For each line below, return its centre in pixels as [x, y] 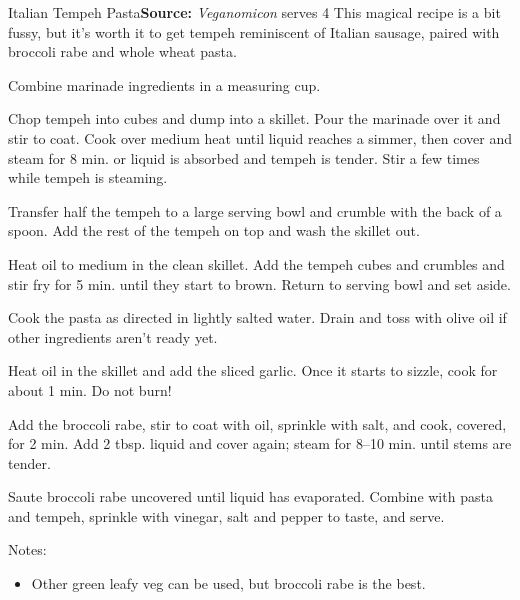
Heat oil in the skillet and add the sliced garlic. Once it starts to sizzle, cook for [253, 370]
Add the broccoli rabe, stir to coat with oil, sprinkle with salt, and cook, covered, [257, 423]
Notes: [27, 549]
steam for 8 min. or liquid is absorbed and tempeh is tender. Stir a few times [244, 157]
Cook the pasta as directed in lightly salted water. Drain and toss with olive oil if [257, 317]
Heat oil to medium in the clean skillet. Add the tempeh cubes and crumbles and [256, 263]
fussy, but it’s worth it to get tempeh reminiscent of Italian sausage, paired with [254, 31]
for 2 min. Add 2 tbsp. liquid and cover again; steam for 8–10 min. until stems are [260, 443]
